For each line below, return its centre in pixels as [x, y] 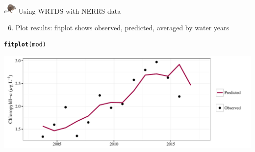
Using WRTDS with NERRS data [70, 11]
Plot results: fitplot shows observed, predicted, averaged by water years [122, 27]
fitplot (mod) [25, 45]
